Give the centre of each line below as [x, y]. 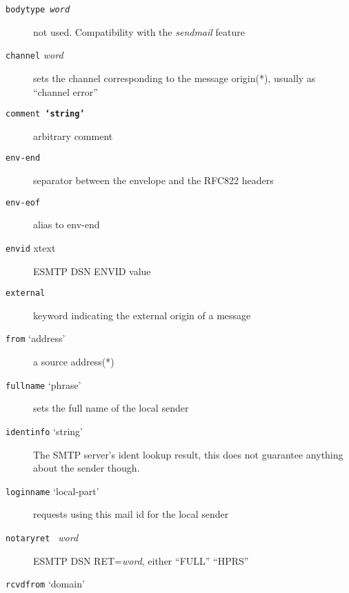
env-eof [23, 202]
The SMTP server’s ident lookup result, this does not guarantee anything [188, 454]
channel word [34, 55]
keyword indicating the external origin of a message [142, 315]
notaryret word [42, 537]
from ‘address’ [36, 338]
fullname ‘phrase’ [43, 384]
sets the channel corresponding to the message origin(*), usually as [174, 78]
